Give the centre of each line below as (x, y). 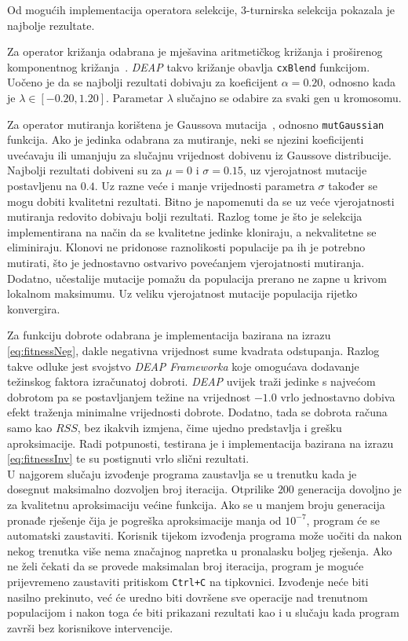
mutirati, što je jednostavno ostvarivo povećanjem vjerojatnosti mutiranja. (186, 263)
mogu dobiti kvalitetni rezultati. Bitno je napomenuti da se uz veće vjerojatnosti (201, 201)
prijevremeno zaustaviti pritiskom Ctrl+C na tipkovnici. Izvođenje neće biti (188, 581)
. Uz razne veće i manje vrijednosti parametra (204, 186)
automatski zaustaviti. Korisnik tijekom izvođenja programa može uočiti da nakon (205, 535)
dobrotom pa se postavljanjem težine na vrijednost (129, 396)
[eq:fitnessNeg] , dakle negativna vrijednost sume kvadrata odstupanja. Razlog (193, 350)
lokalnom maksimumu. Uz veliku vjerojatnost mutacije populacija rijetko (182, 293)
